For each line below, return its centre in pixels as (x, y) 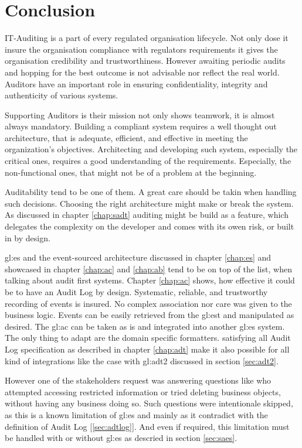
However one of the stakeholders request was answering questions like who (138, 380)
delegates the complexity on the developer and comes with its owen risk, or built (150, 226)
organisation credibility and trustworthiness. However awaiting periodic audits (145, 61)
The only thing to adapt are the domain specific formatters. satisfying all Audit (148, 338)
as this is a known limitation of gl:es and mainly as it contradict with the (136, 414)
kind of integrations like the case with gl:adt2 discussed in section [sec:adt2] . (142, 360)
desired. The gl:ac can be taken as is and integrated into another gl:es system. (145, 326)
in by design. (28, 237)
